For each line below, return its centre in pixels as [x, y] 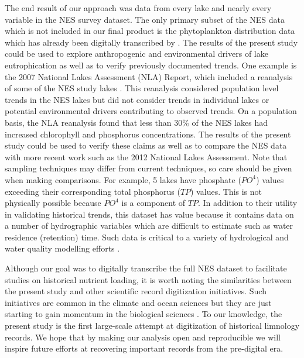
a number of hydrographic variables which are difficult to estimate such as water [149, 226]
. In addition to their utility [247, 203]
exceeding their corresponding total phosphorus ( [93, 191]
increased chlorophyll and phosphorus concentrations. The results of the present [148, 134]
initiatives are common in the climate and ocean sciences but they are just [138, 302]
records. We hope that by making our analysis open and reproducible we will [143, 337]
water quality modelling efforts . [62, 248]
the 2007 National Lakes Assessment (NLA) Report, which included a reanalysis [149, 76]
